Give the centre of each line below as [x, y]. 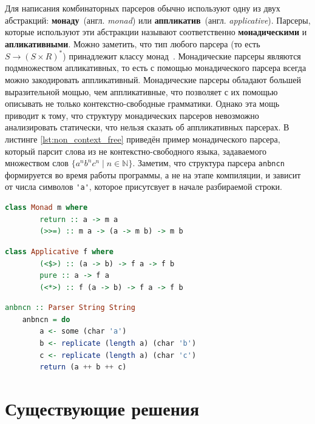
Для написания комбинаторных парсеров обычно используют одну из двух [143, 8]
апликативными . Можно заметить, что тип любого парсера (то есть [133, 43]
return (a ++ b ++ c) [83, 367]
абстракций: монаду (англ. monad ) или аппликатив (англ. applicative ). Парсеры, [158, 20]
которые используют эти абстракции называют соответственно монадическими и [156, 32]
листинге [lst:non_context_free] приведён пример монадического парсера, [143, 139]
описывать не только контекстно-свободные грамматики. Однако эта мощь [142, 103]
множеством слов [37, 163]
